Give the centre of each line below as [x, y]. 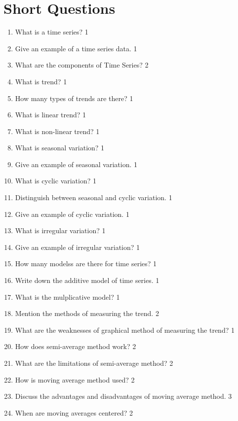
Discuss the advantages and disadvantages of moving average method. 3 [123, 396]
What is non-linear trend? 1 [57, 131]
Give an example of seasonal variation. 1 [76, 164]
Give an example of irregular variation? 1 [78, 247]
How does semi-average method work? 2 [76, 346]
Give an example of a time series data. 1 [76, 48]
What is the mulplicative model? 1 [67, 297]
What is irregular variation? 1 [60, 230]
